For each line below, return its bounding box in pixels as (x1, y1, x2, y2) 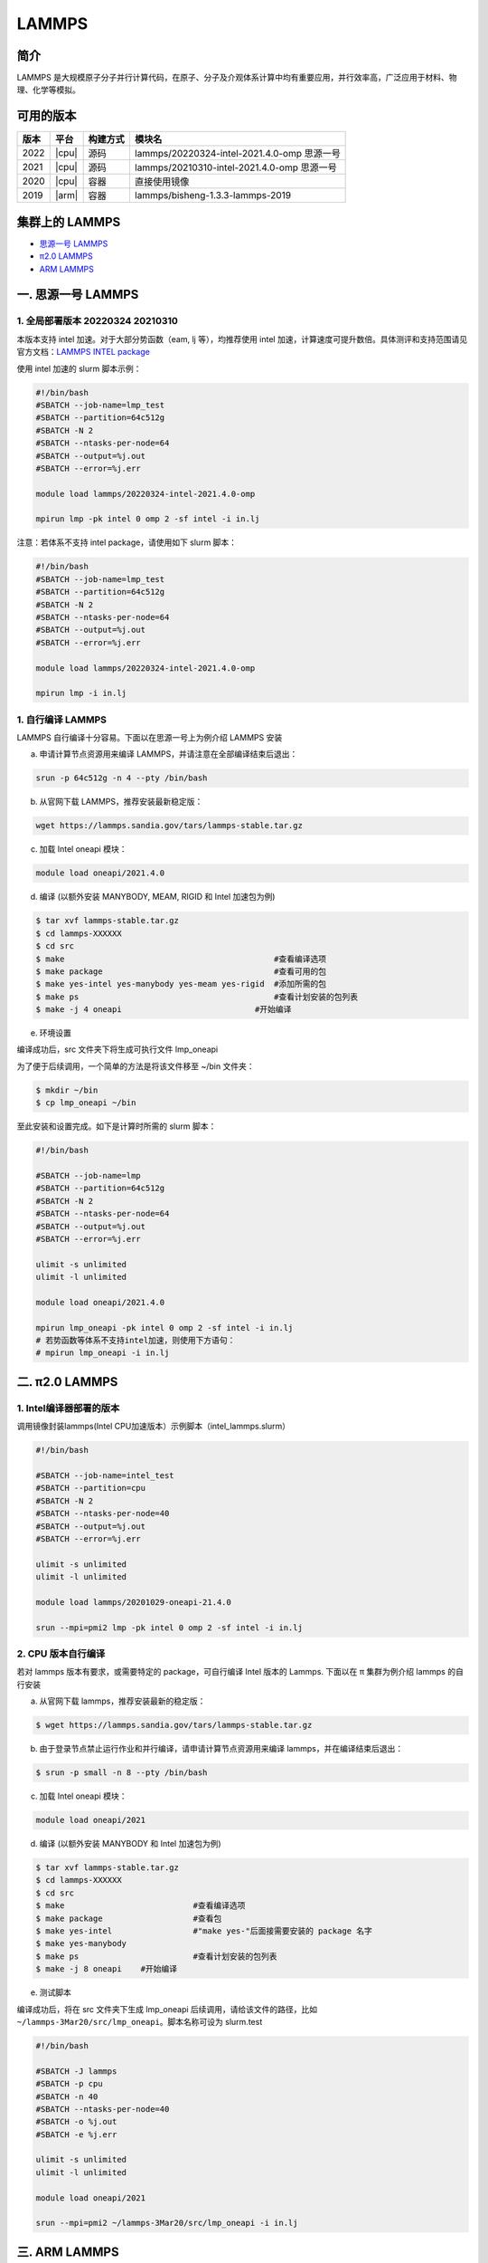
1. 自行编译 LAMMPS (16, 713, 108, 726)
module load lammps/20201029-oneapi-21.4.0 (35, 1597, 232, 1607)
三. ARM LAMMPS (16, 2244, 119, 2259)
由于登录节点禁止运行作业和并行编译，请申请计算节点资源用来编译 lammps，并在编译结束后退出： (39, 1743, 404, 1754)
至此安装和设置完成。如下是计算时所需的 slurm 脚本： (16, 1121, 217, 1131)
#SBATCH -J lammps (35, 2066, 117, 2077)
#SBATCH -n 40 (35, 2091, 99, 2102)
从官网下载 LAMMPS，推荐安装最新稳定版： (39, 797, 203, 807)
